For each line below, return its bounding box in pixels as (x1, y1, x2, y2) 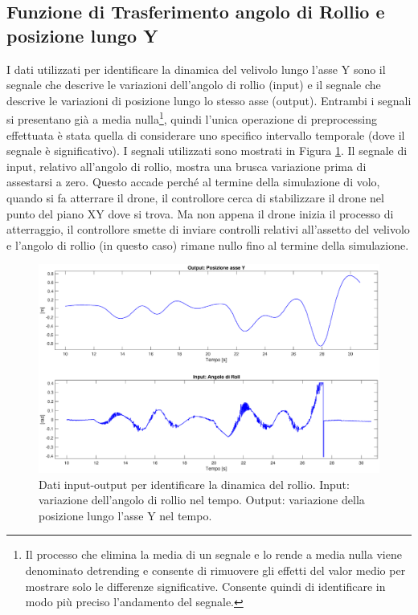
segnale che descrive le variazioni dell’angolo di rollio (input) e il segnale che (6, 76, 381, 93)
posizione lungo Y (6, 22, 158, 47)
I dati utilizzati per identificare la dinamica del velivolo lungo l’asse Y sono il (6, 60, 386, 77)
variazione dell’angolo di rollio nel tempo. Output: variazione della (39, 491, 365, 508)
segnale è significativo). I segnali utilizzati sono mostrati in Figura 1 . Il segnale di (6, 142, 408, 159)
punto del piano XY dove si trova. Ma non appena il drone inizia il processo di (6, 205, 394, 222)
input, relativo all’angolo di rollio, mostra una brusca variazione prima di (6, 157, 367, 174)
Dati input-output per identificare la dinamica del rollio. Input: (39, 475, 350, 492)
